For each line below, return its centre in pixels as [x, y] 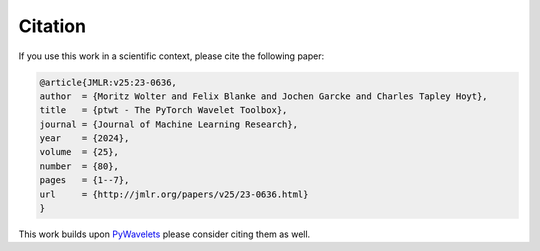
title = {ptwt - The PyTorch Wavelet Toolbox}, [163, 110]
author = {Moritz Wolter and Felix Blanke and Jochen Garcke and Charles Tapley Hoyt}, [264, 96]
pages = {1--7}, [84, 180]
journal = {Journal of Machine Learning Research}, [169, 124]
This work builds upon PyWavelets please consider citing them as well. [164, 234]
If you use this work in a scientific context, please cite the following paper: [171, 56]
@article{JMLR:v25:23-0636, [108, 82]
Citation [52, 26]
